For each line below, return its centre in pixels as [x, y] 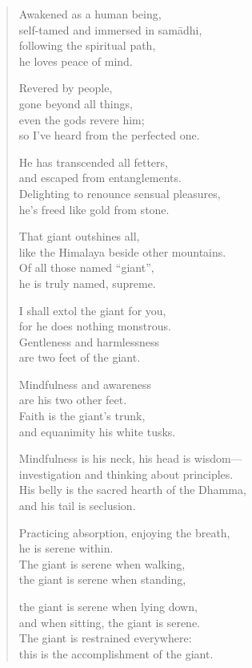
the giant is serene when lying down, [108, 606]
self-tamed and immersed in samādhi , [110, 29]
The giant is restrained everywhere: [105, 638]
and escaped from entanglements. [100, 178]
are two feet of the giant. [80, 357]
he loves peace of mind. [76, 61]
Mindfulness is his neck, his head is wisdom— [130, 458]
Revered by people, [66, 88]
